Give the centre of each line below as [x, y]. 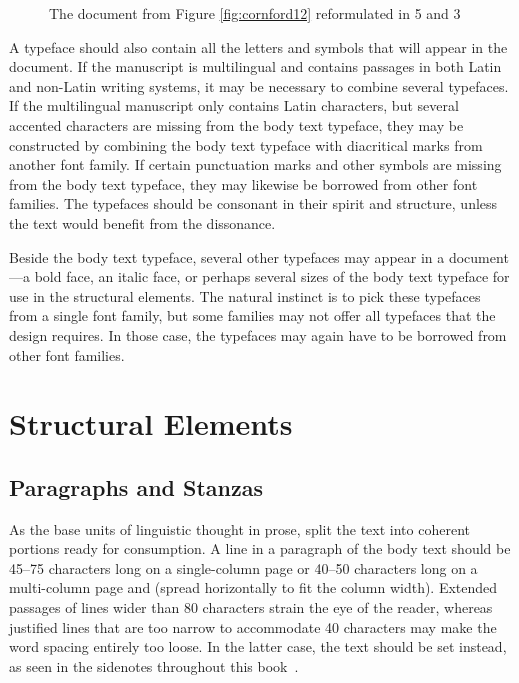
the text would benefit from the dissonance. [142, 222]
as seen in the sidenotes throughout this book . [154, 665]
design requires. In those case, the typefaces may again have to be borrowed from [258, 334]
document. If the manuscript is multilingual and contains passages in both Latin [255, 66]
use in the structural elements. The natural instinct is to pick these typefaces [245, 295]
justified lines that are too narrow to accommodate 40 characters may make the [253, 626]
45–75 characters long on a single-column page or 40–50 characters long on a [243, 567]
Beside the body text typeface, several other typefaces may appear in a [227, 256]
